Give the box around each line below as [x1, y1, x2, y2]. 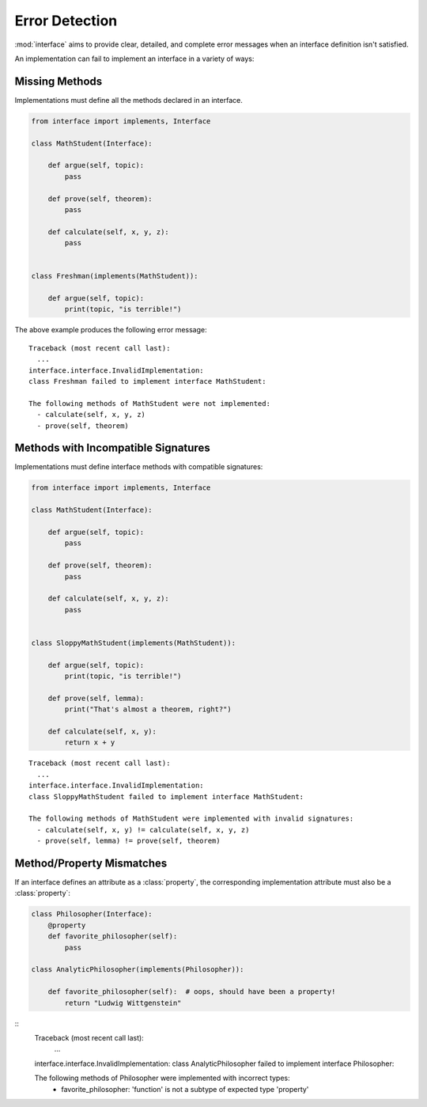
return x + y [64, 738, 115, 747]
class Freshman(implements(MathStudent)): [31, 271, 198, 281]
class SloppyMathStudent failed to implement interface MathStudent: [28, 792, 304, 801]
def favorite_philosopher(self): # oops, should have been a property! [47, 988, 336, 996]
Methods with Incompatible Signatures [14, 442, 210, 455]
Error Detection [14, 12, 118, 29]
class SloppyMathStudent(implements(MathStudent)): [31, 638, 236, 647]
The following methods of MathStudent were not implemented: [28, 399, 270, 408]
